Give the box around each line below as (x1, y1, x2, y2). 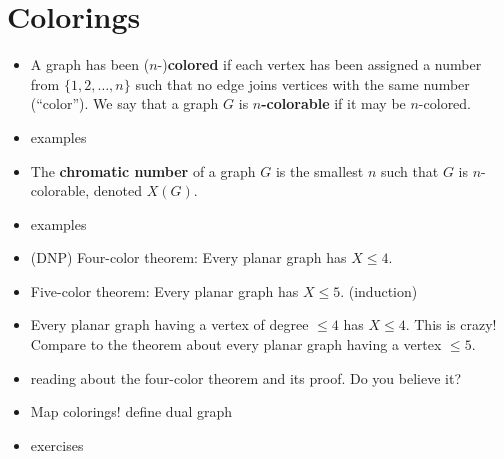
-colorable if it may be (261, 93, 406, 114)
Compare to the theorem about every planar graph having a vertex (30, 334, 442, 355)
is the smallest (275, 160, 364, 181)
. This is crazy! (405, 314, 497, 335)
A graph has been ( (30, 54, 150, 75)
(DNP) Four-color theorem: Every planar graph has (30, 247, 347, 268)
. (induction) (340, 280, 418, 301)
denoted (93, 180, 143, 201)
